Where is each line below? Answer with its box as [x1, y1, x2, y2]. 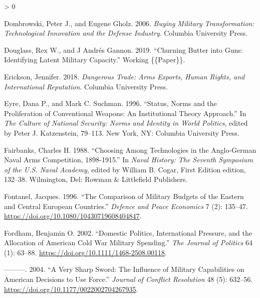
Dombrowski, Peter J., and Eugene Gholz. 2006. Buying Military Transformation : [4, 18, 254, 28]
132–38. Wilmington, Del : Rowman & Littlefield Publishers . [4, 174, 188, 184]
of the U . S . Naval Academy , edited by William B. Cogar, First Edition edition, [4, 164, 246, 174]
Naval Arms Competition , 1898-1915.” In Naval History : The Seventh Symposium [4, 154, 253, 165]
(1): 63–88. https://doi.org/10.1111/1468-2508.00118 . [4, 247, 167, 257]
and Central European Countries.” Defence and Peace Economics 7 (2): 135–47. [4, 201, 248, 211]
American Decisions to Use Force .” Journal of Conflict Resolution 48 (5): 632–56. [4, 274, 253, 284]
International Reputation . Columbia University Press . [4, 81, 168, 91]
